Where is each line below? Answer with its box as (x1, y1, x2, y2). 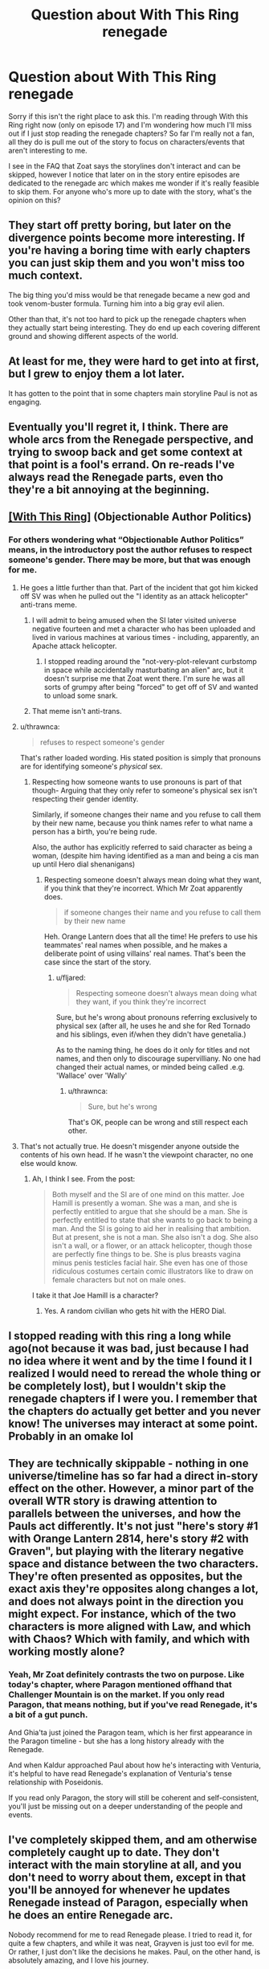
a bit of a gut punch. (8, 1709, 88, 1720)
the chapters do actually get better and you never (8, 1404, 261, 1418)
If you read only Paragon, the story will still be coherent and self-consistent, (8, 1792, 259, 1802)
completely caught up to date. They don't (8, 1845, 219, 1860)
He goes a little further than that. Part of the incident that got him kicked (19, 582, 259, 592)
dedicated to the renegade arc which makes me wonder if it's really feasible (8, 178, 259, 188)
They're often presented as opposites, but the (8, 1570, 243, 1584)
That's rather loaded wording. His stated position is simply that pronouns (19, 752, 261, 762)
